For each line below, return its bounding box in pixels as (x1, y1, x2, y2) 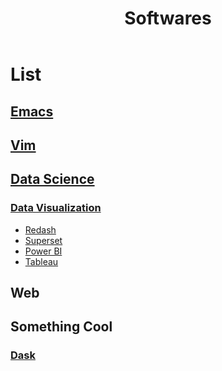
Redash (24, 223, 57, 236)
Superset (24, 234, 63, 246)
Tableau (24, 255, 59, 267)
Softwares (124, 7, 212, 30)
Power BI (24, 245, 63, 257)
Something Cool (10, 318, 113, 336)
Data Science (10, 171, 95, 188)
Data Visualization (10, 201, 102, 215)
